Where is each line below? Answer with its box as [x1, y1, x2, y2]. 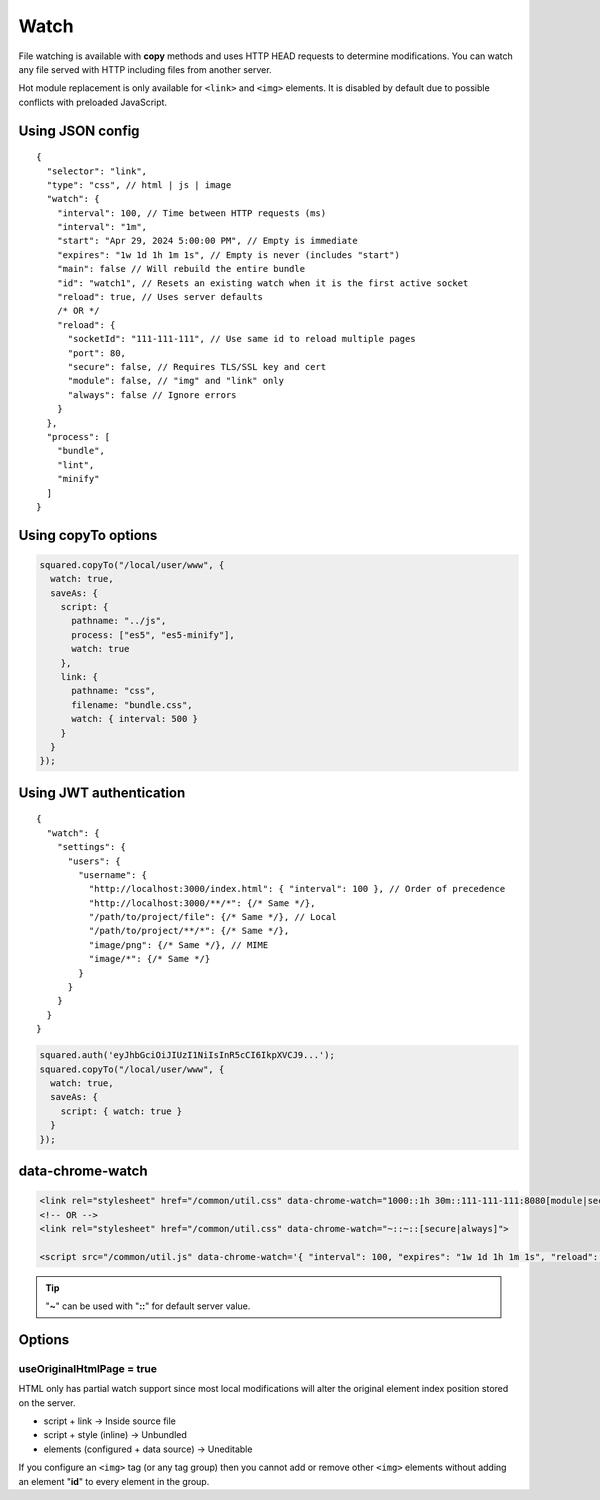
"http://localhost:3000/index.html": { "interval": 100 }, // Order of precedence [88, 883, 506, 895]
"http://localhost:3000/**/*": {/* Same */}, [88, 897, 316, 909]
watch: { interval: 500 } [71, 713, 199, 725]
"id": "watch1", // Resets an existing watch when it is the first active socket [56, 277, 469, 289]
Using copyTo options [18, 526, 158, 544]
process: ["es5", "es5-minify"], [71, 629, 235, 640]
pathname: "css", [71, 685, 157, 697]
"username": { [78, 869, 148, 880]
